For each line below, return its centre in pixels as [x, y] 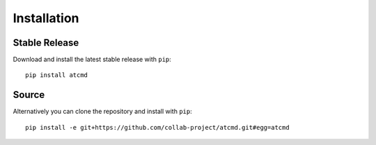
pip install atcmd [57, 75]
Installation [46, 18]
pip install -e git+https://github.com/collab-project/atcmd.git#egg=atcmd [157, 127]
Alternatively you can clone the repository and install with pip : [102, 112]
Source [29, 95]
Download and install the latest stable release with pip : [92, 60]
